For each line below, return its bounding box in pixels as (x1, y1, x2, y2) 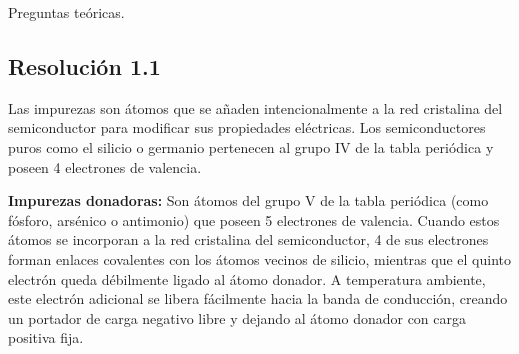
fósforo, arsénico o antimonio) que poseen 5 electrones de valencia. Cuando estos (8, 209, 500, 230)
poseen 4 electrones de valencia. (8, 156, 202, 177)
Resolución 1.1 (8, 50, 161, 81)
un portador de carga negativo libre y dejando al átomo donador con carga (8, 307, 466, 328)
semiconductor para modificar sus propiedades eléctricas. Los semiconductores (8, 117, 486, 138)
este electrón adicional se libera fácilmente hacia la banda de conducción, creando (8, 288, 508, 309)
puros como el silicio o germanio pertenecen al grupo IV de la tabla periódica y (8, 136, 494, 157)
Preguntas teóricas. (8, 2, 125, 22)
